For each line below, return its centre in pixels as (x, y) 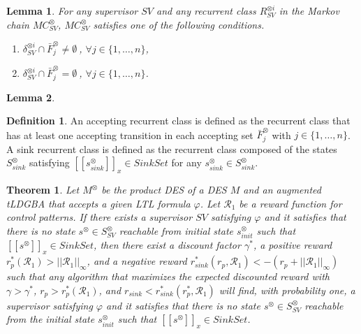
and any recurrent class (206, 10)
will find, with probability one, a (287, 290)
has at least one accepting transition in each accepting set (130, 135)
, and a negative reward (137, 261)
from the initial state (51, 319)
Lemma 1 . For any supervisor (72, 10)
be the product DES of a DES (164, 190)
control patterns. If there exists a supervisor (100, 217)
